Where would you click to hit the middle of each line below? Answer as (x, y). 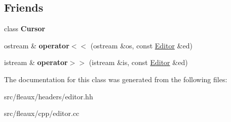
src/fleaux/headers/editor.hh (49, 96)
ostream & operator (37, 45)
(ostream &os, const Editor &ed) (141, 45)
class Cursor (25, 28)
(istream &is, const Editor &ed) (138, 62)
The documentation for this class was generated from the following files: (116, 79)
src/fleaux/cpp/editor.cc (42, 113)
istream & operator (36, 62)
